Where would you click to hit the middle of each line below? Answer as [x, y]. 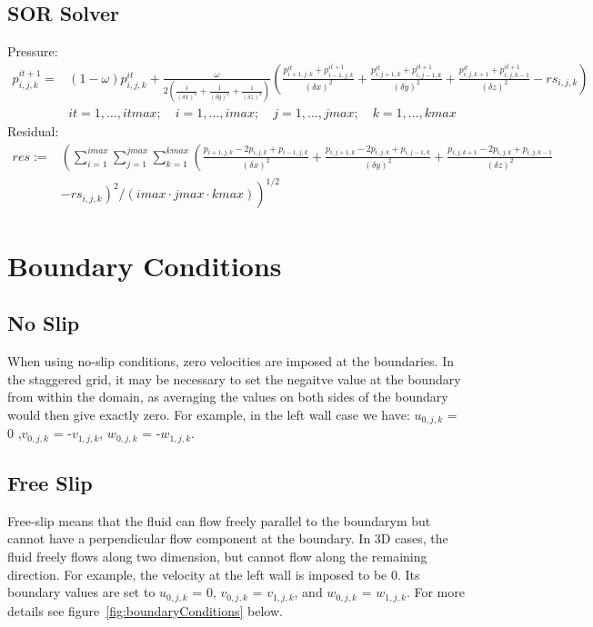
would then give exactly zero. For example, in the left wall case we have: [209, 414]
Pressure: [33, 51]
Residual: [33, 131]
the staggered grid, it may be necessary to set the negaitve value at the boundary [234, 378]
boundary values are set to [81, 592]
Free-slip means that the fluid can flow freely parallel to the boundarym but [219, 520]
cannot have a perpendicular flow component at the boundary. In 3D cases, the [228, 538]
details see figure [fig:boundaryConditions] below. [145, 610]
